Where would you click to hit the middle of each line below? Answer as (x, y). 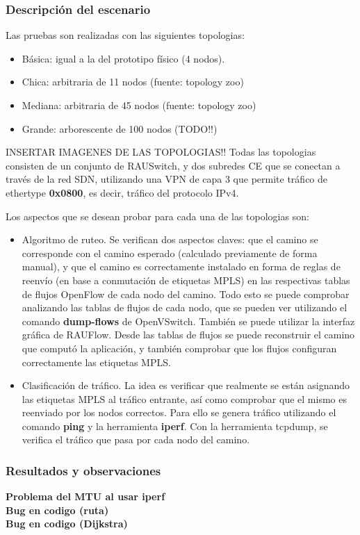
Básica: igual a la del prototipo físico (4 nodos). (123, 58)
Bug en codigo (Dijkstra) (67, 524)
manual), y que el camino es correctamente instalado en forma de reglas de (181, 266)
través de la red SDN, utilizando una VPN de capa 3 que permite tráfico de (167, 179)
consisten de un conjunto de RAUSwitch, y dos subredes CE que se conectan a (173, 165)
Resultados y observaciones (83, 470)
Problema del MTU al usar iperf (85, 496)
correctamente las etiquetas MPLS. (96, 362)
